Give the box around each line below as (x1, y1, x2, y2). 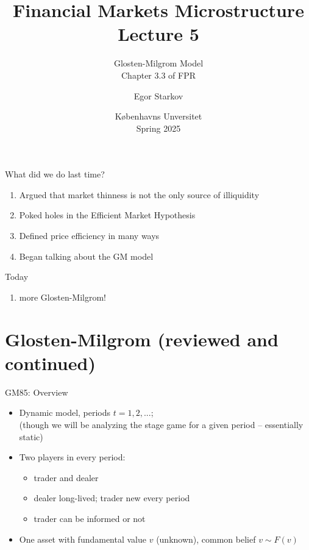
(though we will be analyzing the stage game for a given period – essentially (19, 418, 304, 430)
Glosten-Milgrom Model (113, 57, 204, 70)
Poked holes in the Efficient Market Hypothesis (19, 209, 196, 221)
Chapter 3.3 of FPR (121, 68, 196, 81)
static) (19, 430, 43, 443)
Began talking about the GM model (19, 249, 154, 262)
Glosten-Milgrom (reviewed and (5, 326, 279, 351)
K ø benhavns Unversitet (115, 110, 202, 123)
